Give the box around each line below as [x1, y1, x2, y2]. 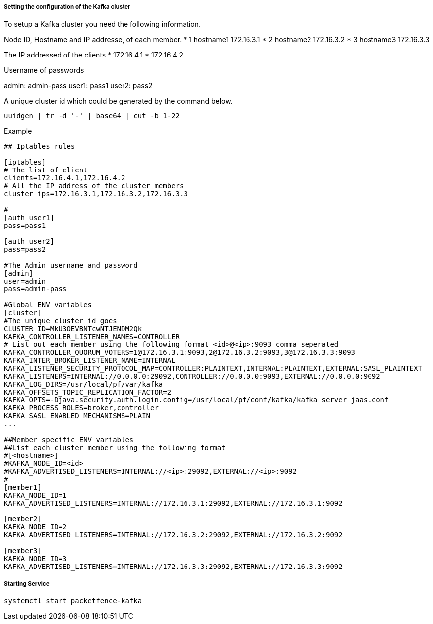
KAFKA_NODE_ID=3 [4, 555, 67, 563]
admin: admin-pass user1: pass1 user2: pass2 [4, 81, 153, 90]
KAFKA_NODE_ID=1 [4, 491, 67, 500]
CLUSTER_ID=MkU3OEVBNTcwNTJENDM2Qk [4, 325, 142, 333]
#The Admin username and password [4, 261, 138, 270]
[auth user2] [4, 237, 55, 246]
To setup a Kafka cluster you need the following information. [4, 20, 201, 29]
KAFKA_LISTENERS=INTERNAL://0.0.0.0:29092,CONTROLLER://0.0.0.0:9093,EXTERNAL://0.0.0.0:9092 [4, 372, 380, 381]
